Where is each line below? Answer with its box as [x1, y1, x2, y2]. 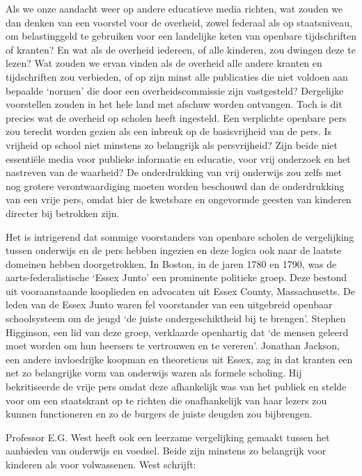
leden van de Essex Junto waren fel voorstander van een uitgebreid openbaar [6, 297, 333, 312]
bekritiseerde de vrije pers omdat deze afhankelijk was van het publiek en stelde [6, 379, 347, 394]
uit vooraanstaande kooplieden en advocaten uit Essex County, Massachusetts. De [6, 283, 355, 298]
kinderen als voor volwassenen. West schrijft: [6, 457, 196, 471]
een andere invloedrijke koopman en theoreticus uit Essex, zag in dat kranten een [6, 351, 353, 366]
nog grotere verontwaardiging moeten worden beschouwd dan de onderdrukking [6, 178, 345, 193]
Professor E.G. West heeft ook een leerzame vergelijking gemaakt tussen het [6, 429, 330, 444]
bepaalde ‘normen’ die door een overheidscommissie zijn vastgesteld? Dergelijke [6, 83, 344, 97]
